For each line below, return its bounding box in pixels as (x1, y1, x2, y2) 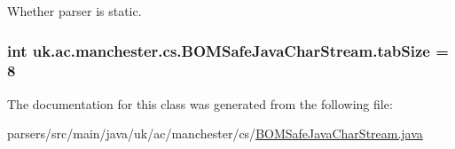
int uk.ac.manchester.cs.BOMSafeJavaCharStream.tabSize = (7, 39, 449, 61)
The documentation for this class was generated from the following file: (7, 94, 393, 113)
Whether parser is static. (7, 2, 142, 20)
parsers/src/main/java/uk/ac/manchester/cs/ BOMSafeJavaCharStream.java (7, 124, 423, 143)
